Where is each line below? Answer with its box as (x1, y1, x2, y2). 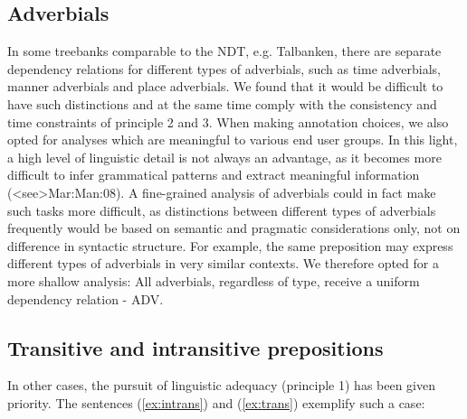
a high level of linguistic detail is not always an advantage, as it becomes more (7, 147, 442, 166)
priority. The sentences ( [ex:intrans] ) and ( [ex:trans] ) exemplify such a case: (7, 393, 425, 412)
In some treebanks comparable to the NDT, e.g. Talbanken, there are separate (7, 42, 442, 61)
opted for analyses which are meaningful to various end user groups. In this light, (7, 130, 458, 149)
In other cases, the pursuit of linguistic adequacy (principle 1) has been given (7, 376, 436, 395)
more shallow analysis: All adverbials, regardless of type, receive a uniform (7, 271, 420, 290)
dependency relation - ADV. (7, 289, 164, 308)
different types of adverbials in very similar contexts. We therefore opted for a (7, 254, 439, 273)
